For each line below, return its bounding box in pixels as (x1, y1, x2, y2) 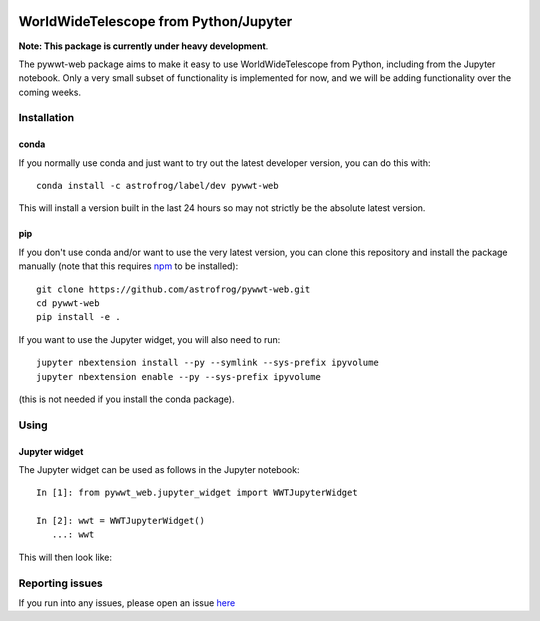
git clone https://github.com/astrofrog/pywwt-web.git (36, 283, 311, 295)
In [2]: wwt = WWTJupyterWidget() (36, 515, 205, 527)
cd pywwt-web (36, 297, 100, 309)
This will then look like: (18, 551, 112, 563)
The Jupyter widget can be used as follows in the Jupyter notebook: (18, 463, 300, 475)
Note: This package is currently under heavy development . (18, 40, 269, 52)
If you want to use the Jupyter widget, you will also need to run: (18, 333, 281, 345)
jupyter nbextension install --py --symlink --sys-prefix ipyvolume (36, 357, 379, 369)
